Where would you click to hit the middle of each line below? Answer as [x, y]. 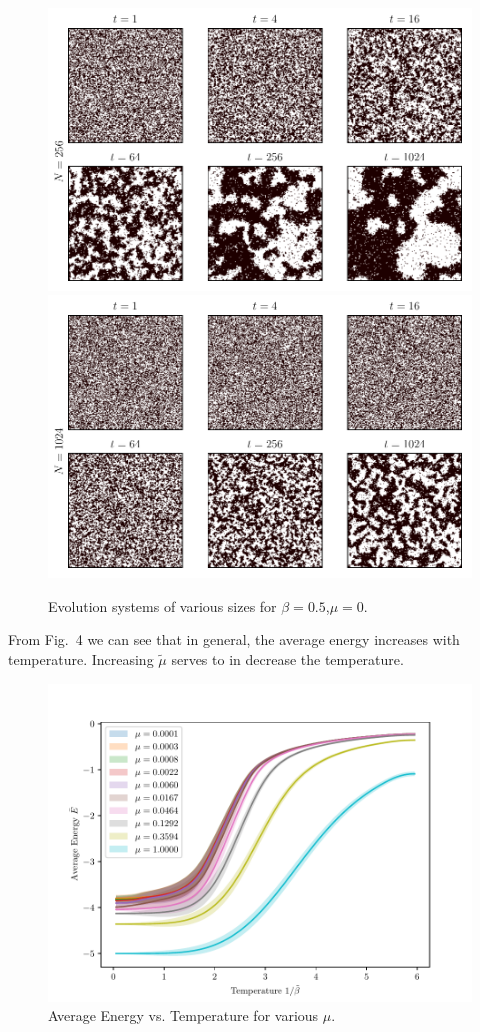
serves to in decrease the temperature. [287, 659]
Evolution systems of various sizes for [162, 605]
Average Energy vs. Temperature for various [183, 1015]
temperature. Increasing [81, 659]
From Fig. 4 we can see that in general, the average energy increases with [234, 639]
